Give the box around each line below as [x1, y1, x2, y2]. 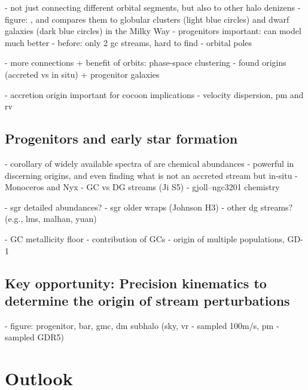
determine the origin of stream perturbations [5, 291, 290, 309]
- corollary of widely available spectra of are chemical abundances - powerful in [5, 157, 294, 169]
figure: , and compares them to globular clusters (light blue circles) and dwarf [5, 13, 289, 25]
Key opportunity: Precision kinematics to [5, 273, 267, 292]
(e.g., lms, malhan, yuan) [5, 212, 97, 225]
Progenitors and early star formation [5, 129, 238, 148]
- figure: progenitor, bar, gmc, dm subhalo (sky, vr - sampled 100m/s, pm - [5, 319, 279, 331]
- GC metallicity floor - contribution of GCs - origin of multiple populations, [5, 232, 285, 245]
